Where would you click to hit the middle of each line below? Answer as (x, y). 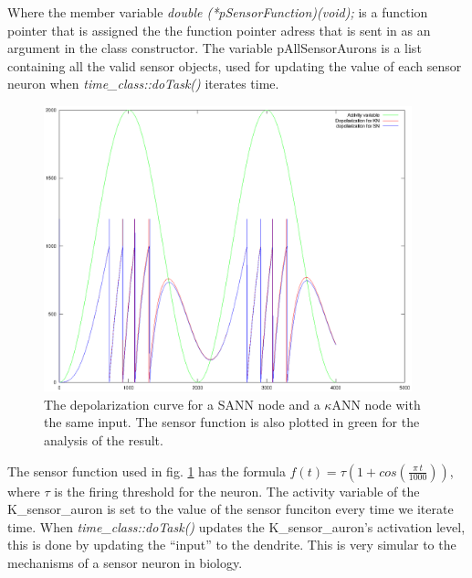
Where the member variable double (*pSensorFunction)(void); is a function (218, 12)
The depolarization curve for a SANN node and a (182, 404)
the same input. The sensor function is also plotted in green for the (232, 422)
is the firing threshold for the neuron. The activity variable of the (237, 491)
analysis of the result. (104, 440)
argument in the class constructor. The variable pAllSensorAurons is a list (215, 48)
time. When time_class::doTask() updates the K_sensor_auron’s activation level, (236, 526)
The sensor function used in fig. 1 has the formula (147, 471)
